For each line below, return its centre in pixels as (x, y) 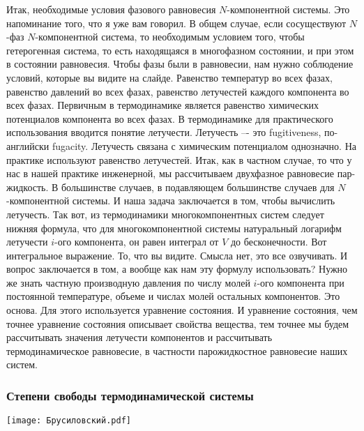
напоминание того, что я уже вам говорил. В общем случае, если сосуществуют (176, 23)
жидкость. (28, 187)
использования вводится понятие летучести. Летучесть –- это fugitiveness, (164, 132)
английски (28, 145)
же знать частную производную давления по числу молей (128, 282)
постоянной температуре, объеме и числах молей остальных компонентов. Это (173, 296)
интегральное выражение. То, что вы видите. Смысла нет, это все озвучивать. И (177, 255)
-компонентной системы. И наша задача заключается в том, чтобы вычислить (171, 201)
